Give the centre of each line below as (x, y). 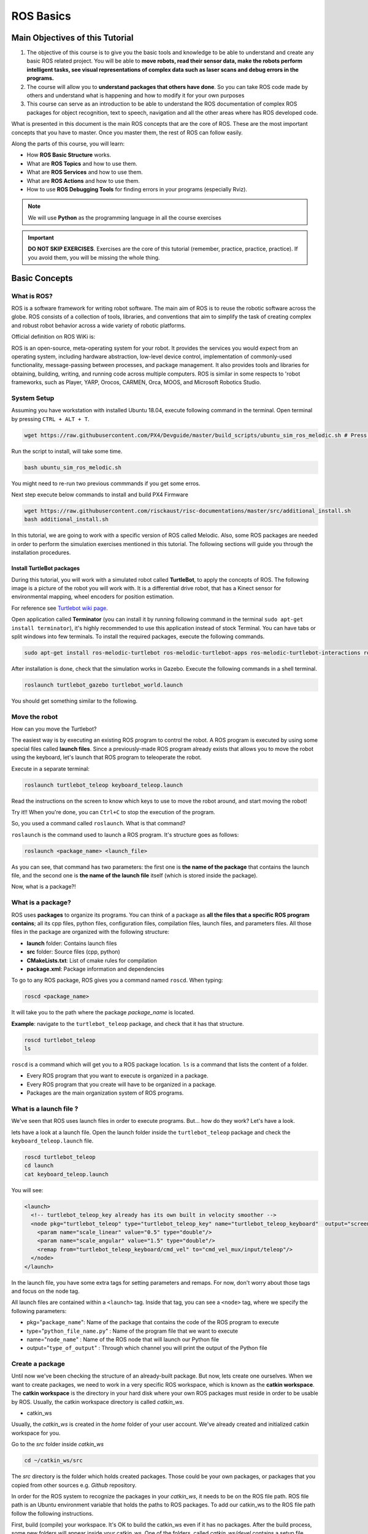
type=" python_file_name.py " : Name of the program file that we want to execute (132, 1331)
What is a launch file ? (45, 1109)
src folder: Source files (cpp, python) (74, 952)
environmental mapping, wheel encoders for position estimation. (93, 597)
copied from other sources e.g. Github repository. (74, 1485)
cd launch (39, 1166)
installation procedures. (41, 553)
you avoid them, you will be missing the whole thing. (94, 257)
